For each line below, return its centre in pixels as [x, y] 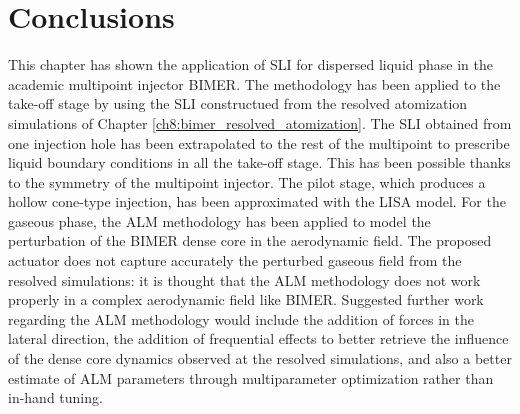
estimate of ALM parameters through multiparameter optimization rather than [251, 377]
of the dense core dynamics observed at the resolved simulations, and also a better [260, 358]
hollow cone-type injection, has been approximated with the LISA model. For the [257, 201]
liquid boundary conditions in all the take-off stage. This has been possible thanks [259, 162]
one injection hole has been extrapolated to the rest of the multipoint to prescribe [259, 142]
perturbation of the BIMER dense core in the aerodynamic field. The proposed [250, 240]
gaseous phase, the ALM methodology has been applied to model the [219, 220]
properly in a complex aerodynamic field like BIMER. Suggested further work [246, 299]
